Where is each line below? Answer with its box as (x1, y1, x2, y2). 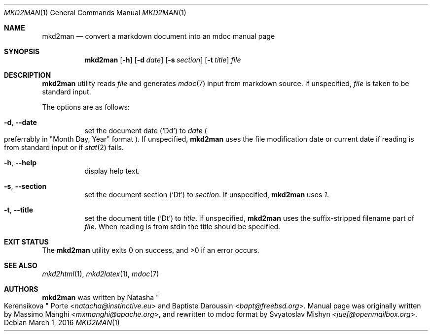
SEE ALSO (4, 261, 37, 270)
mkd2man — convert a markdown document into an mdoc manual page (42, 32, 275, 40)
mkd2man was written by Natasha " (42, 293, 159, 302)
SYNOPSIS (4, 47, 40, 56)
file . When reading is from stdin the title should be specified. (84, 222, 281, 231)
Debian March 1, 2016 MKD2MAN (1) (4, 318, 120, 327)
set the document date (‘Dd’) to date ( (84, 126, 207, 135)
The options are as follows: (42, 103, 130, 111)
